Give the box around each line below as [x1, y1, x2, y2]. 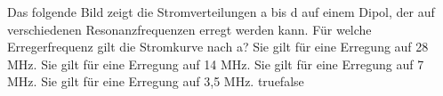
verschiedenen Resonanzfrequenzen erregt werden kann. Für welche [7, 20, 372, 38]
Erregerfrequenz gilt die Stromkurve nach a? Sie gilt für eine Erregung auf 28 [7, 37, 429, 56]
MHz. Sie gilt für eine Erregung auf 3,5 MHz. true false [7, 72, 304, 91]
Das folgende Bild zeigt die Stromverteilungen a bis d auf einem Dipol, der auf [7, 3, 435, 20]
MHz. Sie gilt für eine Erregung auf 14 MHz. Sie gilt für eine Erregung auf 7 [7, 54, 424, 73]
